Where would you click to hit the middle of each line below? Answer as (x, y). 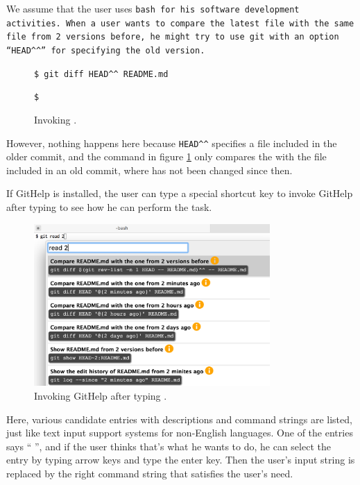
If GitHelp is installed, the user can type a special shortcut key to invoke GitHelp (180, 193)
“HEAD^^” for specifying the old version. (106, 50)
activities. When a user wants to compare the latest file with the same (180, 23)
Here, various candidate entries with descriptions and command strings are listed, (179, 419)
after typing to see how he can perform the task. (109, 206)
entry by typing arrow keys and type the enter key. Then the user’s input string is (181, 460)
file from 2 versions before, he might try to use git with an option (173, 37)
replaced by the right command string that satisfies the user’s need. (150, 473)
